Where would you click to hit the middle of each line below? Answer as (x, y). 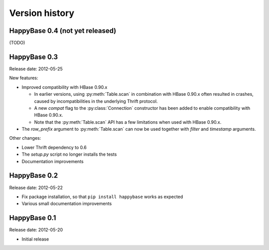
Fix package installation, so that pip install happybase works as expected (102, 197)
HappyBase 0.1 (33, 218)
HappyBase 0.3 (34, 57)
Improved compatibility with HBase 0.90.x (65, 87)
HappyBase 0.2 (34, 175)
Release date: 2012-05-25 (36, 69)
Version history (42, 13)
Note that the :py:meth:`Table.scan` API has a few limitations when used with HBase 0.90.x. (128, 122)
